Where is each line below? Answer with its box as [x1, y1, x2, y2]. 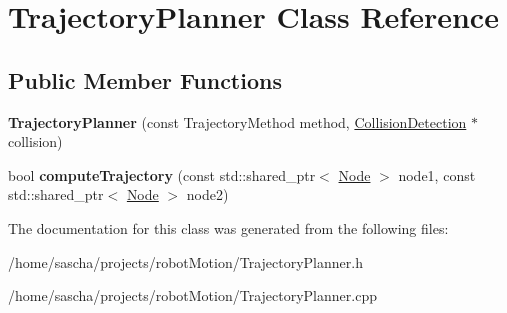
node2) [186, 184, 229, 205]
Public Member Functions [8, 64, 282, 95]
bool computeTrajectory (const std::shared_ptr [8, 164, 316, 185]
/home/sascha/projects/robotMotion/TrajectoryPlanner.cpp [8, 285, 377, 306]
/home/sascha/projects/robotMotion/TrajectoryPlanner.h [8, 251, 363, 272]
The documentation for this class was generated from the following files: [8, 217, 449, 238]
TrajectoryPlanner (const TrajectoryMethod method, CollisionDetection [8, 111, 467, 132]
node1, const [398, 164, 476, 185]
